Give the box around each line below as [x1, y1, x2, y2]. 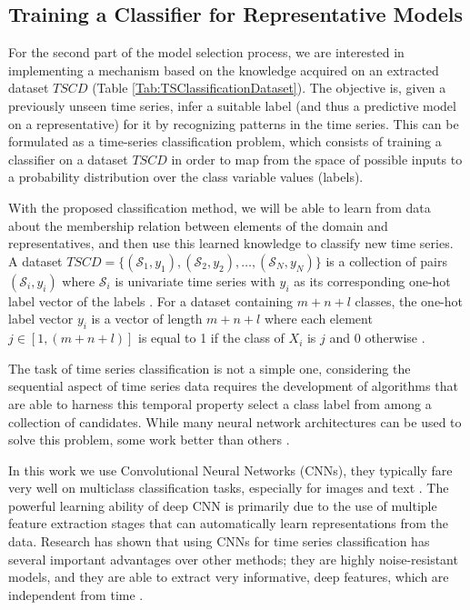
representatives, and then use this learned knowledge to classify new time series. [8, 234, 454, 253]
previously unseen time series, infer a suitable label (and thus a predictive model [8, 95, 456, 115]
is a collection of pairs [325, 251, 447, 270]
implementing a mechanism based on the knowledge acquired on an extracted [8, 60, 439, 79]
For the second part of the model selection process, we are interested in [8, 43, 405, 62]
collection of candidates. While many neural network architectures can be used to [8, 412, 462, 431]
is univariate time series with [115, 271, 275, 290]
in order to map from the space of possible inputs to [171, 149, 463, 168]
